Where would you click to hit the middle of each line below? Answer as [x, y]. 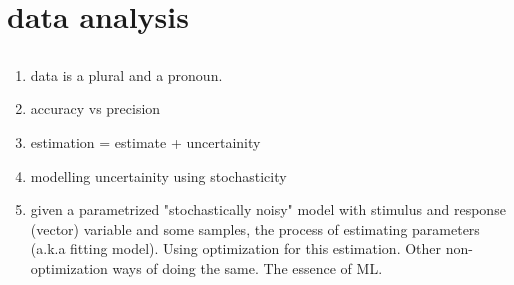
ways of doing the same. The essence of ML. [247, 267]
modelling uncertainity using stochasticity [158, 175]
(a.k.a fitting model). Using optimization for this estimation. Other [236, 248]
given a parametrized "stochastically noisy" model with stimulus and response [268, 209]
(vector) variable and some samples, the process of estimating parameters [255, 228]
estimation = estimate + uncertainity [145, 141]
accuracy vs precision [95, 108]
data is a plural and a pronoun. [126, 74]
